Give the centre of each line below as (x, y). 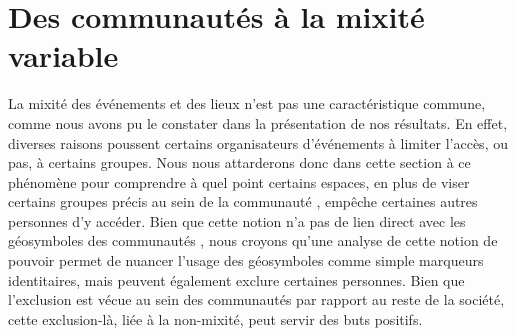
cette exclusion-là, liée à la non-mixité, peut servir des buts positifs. (215, 318)
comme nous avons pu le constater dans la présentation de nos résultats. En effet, (258, 122)
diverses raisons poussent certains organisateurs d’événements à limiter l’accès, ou (258, 142)
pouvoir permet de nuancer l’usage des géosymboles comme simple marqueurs (246, 260)
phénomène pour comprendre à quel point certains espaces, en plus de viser (239, 181)
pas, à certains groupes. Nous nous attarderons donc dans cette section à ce (239, 162)
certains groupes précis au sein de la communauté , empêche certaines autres (243, 201)
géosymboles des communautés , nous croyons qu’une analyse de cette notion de (253, 240)
